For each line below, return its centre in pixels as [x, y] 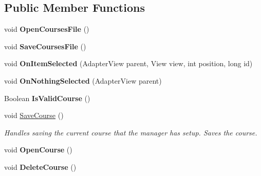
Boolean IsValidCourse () [47, 98]
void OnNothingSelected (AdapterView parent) [83, 80]
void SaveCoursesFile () [45, 46]
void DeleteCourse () [40, 167]
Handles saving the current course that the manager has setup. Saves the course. [131, 132]
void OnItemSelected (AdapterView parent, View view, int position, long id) [128, 63]
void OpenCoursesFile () [47, 29]
